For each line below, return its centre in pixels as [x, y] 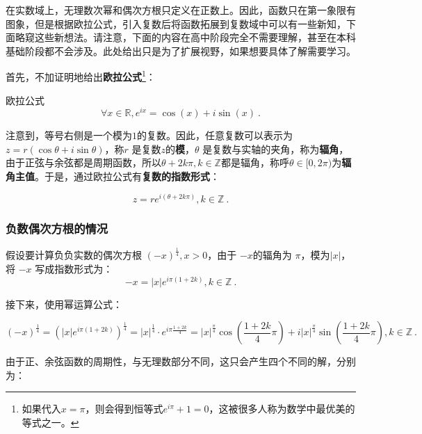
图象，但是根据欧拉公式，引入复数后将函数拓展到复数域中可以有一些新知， [176, 23]
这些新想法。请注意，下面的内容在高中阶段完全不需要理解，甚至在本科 [195, 37]
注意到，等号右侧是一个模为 [69, 135]
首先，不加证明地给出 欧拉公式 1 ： [81, 76]
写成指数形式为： [74, 268]
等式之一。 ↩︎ [50, 422]
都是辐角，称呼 [255, 162]
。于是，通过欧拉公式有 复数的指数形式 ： [127, 176]
